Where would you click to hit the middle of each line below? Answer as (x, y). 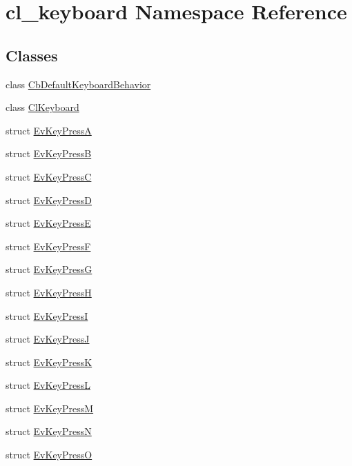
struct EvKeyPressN (49, 431)
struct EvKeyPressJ (48, 339)
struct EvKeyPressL (48, 385)
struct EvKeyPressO (49, 455)
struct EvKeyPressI (47, 315)
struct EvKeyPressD (49, 200)
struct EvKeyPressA (49, 130)
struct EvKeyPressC (49, 176)
